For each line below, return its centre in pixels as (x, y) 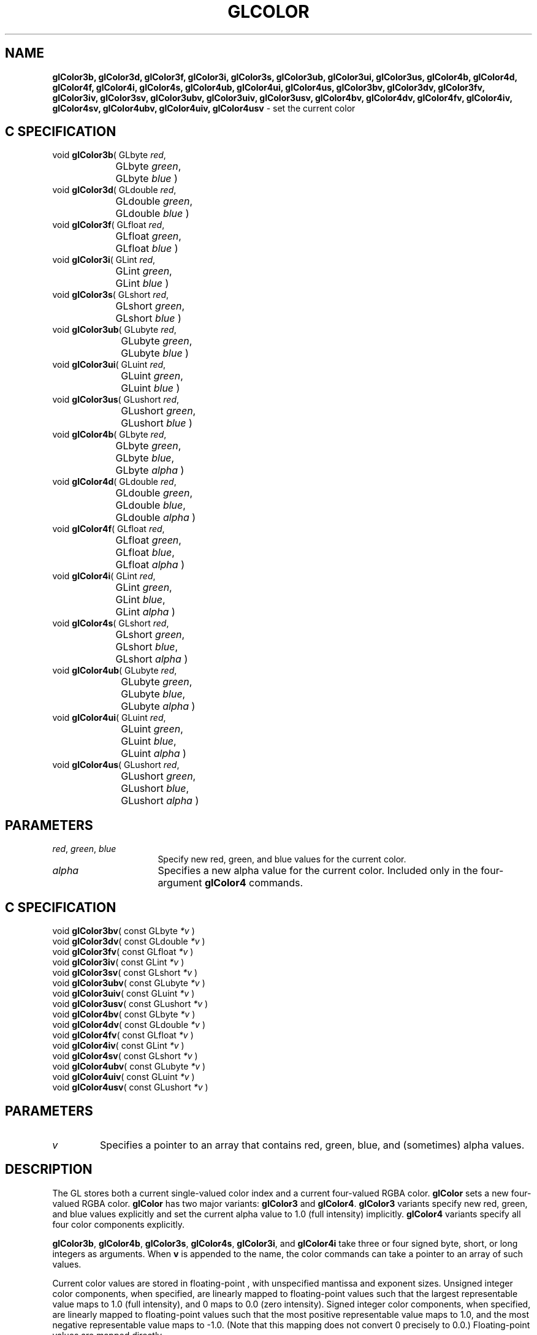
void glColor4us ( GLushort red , (116, 765)
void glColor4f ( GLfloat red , (109, 529)
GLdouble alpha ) (156, 518)
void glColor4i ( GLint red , (104, 576)
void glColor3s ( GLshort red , (111, 295)
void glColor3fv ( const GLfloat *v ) (123, 952)
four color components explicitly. (119, 1224)
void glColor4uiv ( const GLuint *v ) (124, 1077)
